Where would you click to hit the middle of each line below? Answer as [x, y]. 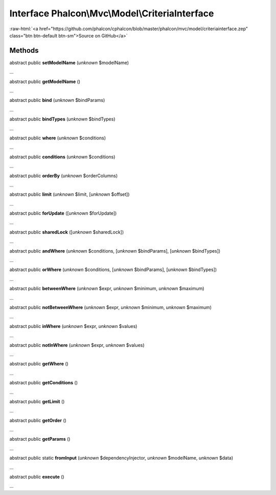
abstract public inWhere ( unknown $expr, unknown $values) [73, 326]
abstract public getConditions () [44, 383]
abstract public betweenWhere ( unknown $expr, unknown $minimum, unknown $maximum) [107, 288]
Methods [24, 50]
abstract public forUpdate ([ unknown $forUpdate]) [63, 213]
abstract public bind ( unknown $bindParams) [57, 100]
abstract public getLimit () [37, 401]
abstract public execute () [37, 477]
